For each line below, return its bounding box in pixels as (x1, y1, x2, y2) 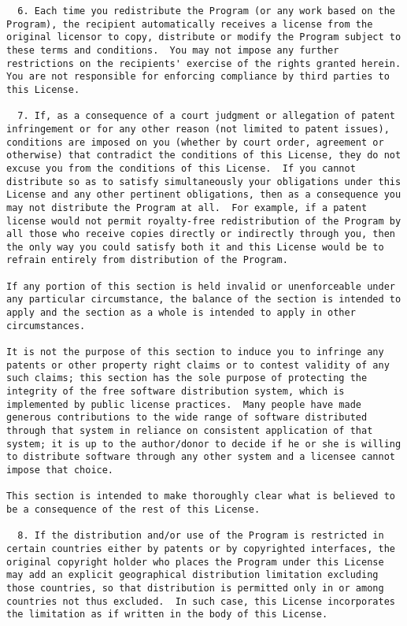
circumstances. (6, 320, 86, 332)
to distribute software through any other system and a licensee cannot (6, 451, 395, 463)
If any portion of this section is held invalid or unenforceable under (6, 280, 395, 292)
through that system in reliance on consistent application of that (6, 425, 373, 436)
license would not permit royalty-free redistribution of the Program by (6, 215, 401, 227)
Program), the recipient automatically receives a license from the (6, 18, 373, 30)
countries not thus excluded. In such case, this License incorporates (6, 595, 395, 607)
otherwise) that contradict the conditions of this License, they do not (6, 150, 401, 161)
